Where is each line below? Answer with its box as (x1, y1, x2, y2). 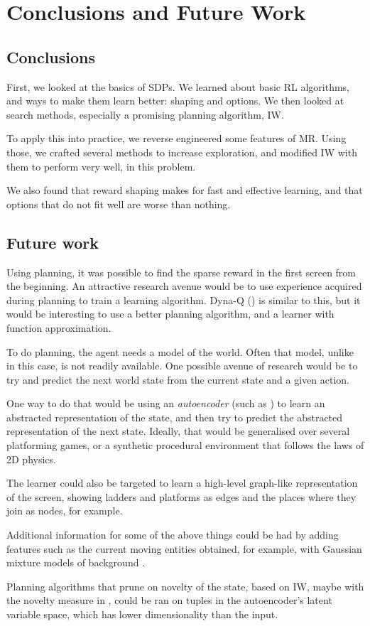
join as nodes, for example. (6, 503, 123, 518)
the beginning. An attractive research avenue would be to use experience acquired (6, 279, 362, 293)
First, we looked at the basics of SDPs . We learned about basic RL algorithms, (6, 79, 349, 94)
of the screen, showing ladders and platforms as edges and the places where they (6, 489, 357, 504)
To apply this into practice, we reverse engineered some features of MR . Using (6, 131, 347, 146)
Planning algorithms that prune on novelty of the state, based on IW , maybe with (6, 578, 364, 593)
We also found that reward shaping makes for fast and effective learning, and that (6, 183, 363, 198)
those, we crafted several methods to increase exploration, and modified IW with (6, 144, 357, 159)
